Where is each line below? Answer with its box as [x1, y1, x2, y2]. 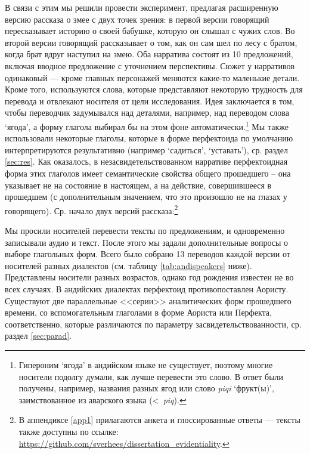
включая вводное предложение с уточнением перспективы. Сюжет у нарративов [5, 59, 295, 72]
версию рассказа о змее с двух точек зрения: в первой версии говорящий [5, 13, 269, 25]
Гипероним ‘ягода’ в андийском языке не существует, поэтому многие [18, 358, 273, 370]
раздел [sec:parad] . [5, 329, 72, 342]
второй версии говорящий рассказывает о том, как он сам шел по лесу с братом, [5, 36, 297, 48]
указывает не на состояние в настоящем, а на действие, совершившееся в [5, 178, 272, 191]
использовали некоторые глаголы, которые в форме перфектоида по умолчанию [5, 132, 293, 144]
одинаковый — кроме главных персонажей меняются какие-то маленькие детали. [5, 71, 300, 84]
